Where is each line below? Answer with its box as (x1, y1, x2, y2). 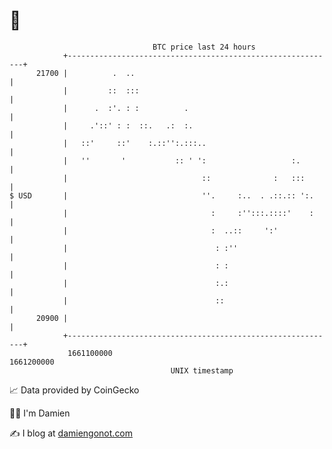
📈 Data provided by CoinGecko (9, 384, 140, 396)
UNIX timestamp (170, 365, 234, 376)
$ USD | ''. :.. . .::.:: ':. (9, 190, 314, 201)
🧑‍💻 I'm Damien (9, 407, 71, 419)
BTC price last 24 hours (152, 42, 256, 52)
